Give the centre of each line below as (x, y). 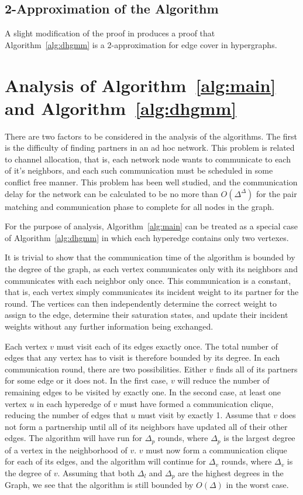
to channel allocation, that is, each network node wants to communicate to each (148, 159)
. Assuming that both (96, 473)
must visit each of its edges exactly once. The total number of (167, 346)
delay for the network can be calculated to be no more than (111, 193)
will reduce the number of (223, 380)
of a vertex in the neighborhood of (66, 450)
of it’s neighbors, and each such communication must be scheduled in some (139, 170)
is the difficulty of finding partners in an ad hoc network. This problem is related (150, 148)
